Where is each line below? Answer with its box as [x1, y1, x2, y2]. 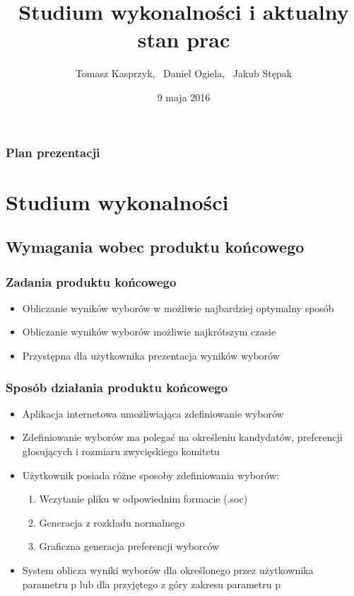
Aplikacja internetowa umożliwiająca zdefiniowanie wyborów [22, 406, 284, 420]
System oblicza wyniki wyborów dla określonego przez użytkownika [22, 562, 314, 577]
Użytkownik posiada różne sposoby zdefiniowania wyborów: [22, 467, 279, 482]
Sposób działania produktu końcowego [6, 378, 228, 396]
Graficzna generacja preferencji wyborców [39, 539, 220, 554]
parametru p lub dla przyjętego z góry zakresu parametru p [22, 576, 281, 591]
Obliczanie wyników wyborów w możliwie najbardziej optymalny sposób [22, 300, 334, 315]
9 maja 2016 [157, 89, 211, 104]
